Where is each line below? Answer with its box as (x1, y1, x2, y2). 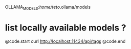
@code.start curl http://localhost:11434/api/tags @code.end (5, 38, 126, 44)
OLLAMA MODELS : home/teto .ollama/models (5, 4, 91, 11)
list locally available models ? (5, 22, 126, 33)
